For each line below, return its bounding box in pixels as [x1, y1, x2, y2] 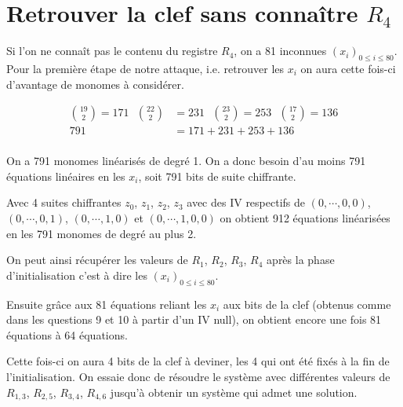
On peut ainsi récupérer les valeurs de [6, 251, 188, 268]
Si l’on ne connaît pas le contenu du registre [6, 42, 218, 59]
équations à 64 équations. [6, 326, 128, 343]
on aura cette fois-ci [300, 60, 396, 76]
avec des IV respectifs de [187, 194, 306, 211]
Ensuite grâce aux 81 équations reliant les [6, 295, 207, 312]
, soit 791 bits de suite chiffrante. [138, 167, 296, 184]
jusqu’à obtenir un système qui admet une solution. [110, 383, 358, 400]
